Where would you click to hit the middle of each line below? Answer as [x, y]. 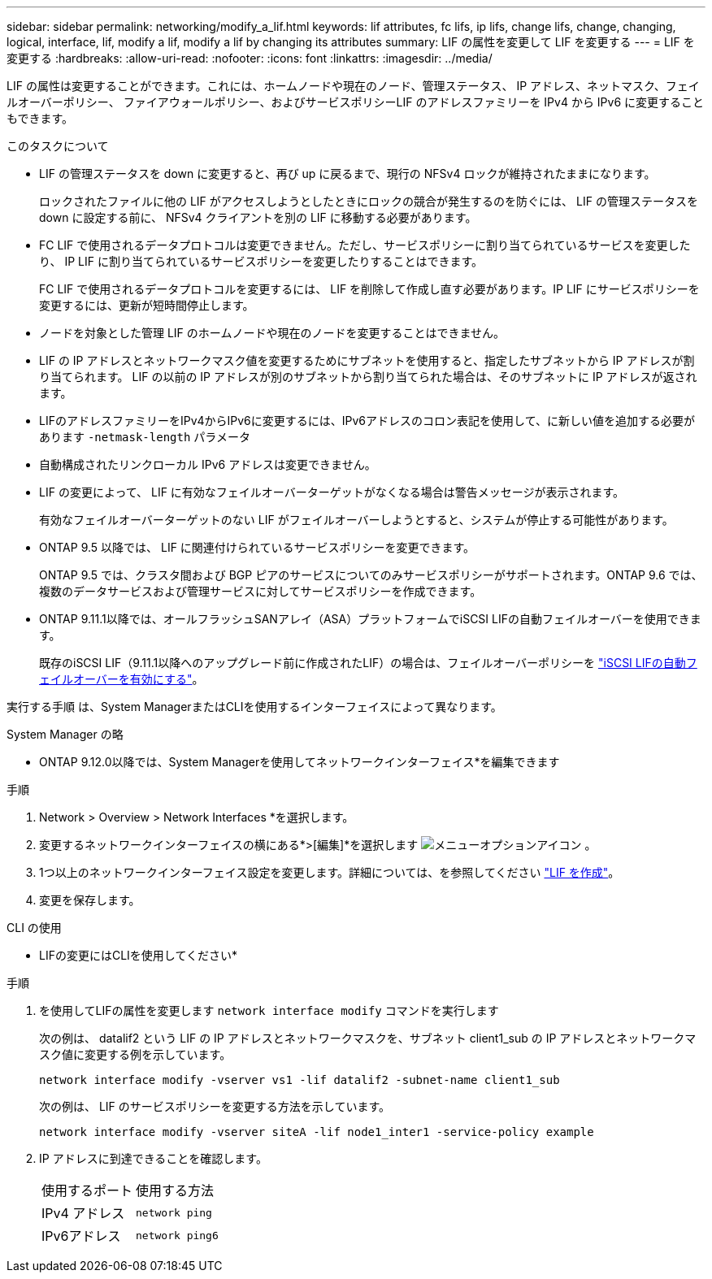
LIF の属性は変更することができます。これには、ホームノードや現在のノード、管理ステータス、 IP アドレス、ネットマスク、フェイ [353, 86]
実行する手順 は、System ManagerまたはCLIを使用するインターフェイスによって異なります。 [254, 707]
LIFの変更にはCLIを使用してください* [139, 955]
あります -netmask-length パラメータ [145, 437]
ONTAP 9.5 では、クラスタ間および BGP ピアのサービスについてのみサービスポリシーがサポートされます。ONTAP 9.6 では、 [371, 575]
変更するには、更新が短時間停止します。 [147, 305]
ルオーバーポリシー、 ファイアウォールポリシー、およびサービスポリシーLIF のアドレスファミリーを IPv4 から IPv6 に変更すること [356, 102]
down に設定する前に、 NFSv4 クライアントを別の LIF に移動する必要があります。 [258, 217]
